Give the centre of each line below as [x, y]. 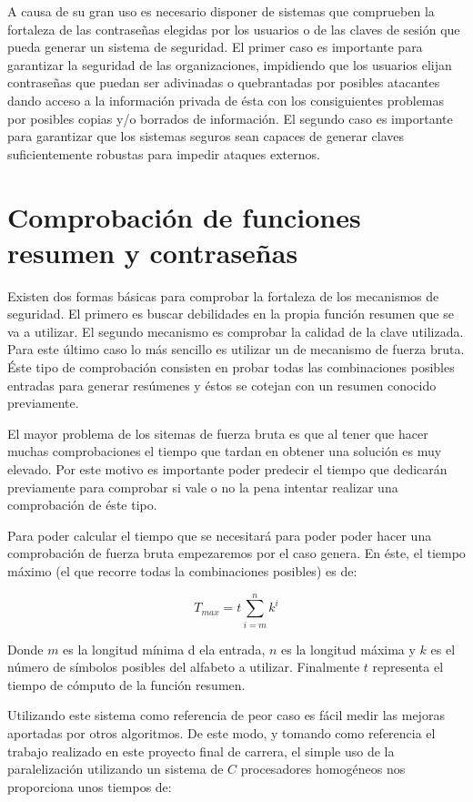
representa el [408, 667]
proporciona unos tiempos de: [90, 786]
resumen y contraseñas [153, 252]
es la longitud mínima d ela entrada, [164, 649]
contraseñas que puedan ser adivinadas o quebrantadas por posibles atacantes [224, 82]
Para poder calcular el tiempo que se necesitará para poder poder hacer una [220, 535]
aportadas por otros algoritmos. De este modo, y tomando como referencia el [221, 733]
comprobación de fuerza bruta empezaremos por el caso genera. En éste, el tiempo [236, 553]
